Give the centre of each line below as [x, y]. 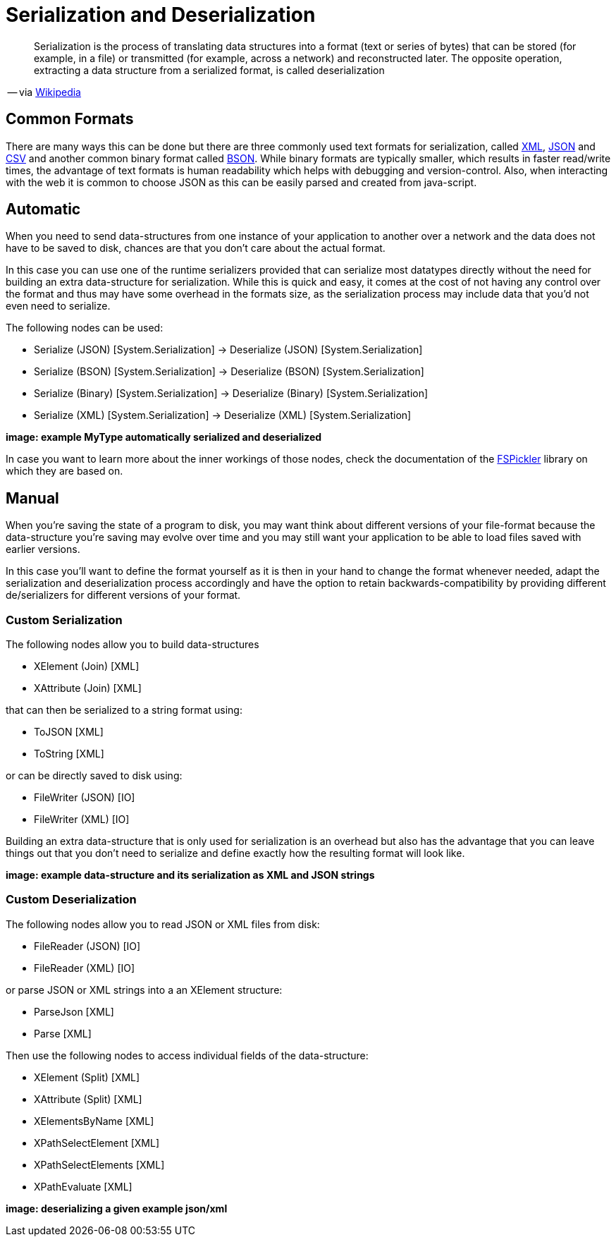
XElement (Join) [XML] [87, 666]
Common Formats [70, 119]
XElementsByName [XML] [94, 1121]
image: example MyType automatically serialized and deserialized [164, 437]
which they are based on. [64, 471]
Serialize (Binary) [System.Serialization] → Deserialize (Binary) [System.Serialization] [231, 394]
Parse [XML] [63, 1033]
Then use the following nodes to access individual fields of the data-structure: [187, 1055]
